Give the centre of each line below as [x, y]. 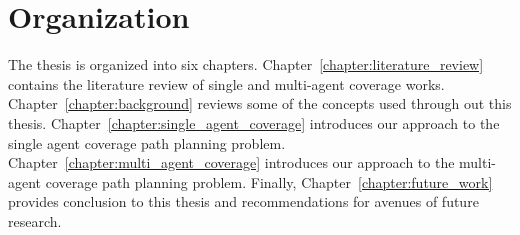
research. [35, 220]
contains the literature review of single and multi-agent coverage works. [226, 83]
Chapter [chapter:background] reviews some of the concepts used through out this [260, 103]
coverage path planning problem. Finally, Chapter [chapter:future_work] [269, 181]
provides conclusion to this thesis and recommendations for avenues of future [243, 201]
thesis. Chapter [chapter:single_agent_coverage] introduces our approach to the [254, 122]
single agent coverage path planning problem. [147, 142]
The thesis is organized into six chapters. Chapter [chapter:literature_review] [246, 64]
